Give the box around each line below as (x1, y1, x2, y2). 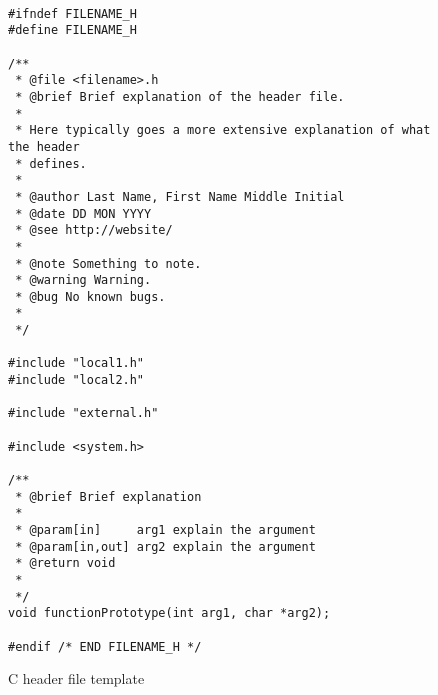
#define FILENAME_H (8, 23, 137, 38)
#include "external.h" (8, 406, 159, 421)
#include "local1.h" (8, 356, 145, 371)
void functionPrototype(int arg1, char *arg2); (8, 606, 331, 621)
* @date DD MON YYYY (15, 206, 152, 221)
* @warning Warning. (15, 273, 152, 288)
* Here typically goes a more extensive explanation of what (15, 123, 431, 138)
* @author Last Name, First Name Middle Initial (15, 189, 345, 204)
